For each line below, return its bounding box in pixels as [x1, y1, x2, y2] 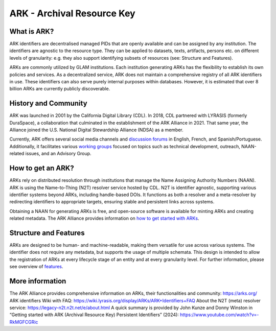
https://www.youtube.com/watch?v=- [179, 312, 259, 318]
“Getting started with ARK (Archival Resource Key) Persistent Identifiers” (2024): [9, 312, 179, 318]
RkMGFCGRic [9, 319, 38, 325]
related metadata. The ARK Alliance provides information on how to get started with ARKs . [9, 215, 199, 222]
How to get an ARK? [9, 164, 74, 173]
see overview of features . [9, 264, 63, 270]
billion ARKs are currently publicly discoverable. [9, 86, 110, 92]
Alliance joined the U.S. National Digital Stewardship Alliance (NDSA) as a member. [9, 127, 183, 133]
